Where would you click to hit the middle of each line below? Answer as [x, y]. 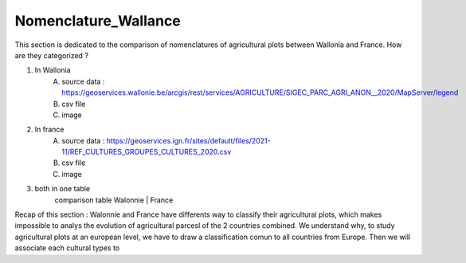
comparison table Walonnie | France [114, 200]
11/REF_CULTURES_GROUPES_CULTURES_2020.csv [147, 152]
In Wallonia [53, 70]
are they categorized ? [52, 55]
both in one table [63, 189]
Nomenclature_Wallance [98, 21]
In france [49, 130]
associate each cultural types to [67, 248]
